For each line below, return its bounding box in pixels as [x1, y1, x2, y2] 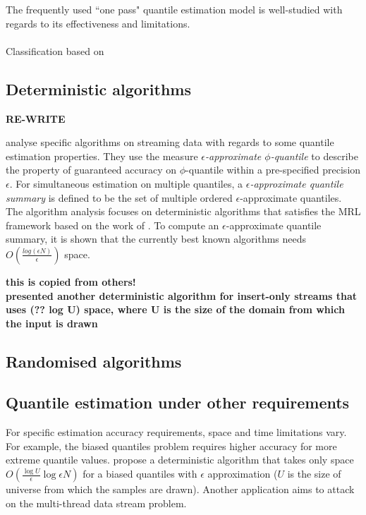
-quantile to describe [270, 148, 358, 163]
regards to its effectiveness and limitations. [6, 16, 190, 30]
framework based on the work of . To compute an [6, 217, 219, 232]
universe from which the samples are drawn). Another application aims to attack [6, 482, 355, 497]
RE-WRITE [6, 111, 66, 126]
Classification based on [6, 43, 104, 58]
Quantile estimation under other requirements [6, 392, 350, 413]
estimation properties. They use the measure [6, 148, 198, 163]
